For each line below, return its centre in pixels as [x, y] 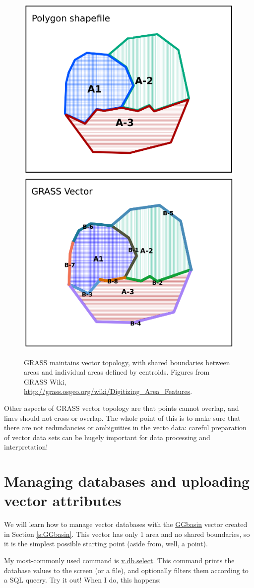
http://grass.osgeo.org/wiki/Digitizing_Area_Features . [108, 391]
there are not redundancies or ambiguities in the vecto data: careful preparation [125, 427]
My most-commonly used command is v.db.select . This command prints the [119, 560]
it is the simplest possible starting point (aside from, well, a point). [106, 544]
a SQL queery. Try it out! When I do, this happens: [83, 580]
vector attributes [63, 500]
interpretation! [26, 447]
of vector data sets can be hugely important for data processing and [107, 437]
